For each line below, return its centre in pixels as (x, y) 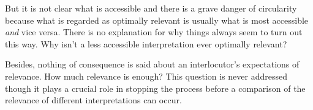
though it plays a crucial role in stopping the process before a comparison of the (155, 88)
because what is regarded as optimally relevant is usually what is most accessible (157, 20)
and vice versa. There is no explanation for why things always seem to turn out (154, 32)
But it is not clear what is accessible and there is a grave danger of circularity (151, 8)
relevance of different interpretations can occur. (93, 100)
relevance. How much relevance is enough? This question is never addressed (146, 76)
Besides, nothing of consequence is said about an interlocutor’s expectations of (152, 64)
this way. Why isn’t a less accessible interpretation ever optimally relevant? (146, 43)
